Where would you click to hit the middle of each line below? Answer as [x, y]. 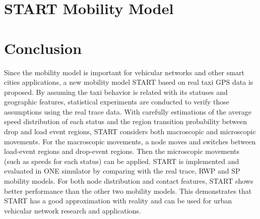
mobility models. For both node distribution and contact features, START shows [129, 181]
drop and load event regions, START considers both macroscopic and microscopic [130, 131]
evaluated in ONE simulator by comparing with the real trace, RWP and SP [122, 171]
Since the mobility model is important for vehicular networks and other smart [124, 72]
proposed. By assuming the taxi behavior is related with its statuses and [116, 92]
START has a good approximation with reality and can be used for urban [118, 201]
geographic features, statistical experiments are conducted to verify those [117, 102]
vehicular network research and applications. [73, 210]
